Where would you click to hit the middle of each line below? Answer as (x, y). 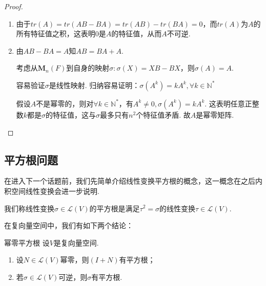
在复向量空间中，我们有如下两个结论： (69, 225)
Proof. (14, 6)
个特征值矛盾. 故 (163, 114)
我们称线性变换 (29, 208)
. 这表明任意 (225, 103)
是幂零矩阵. (215, 114)
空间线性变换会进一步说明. (55, 191)
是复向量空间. (76, 242)
